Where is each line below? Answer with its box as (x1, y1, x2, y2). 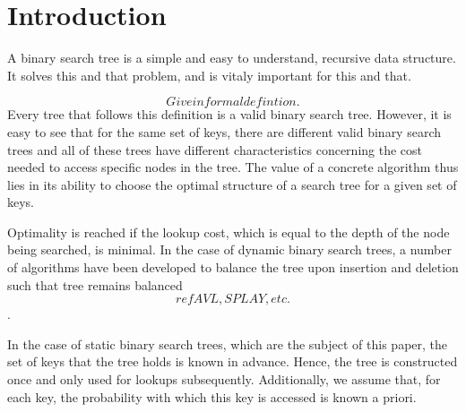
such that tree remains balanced (7, 275, 183, 294)
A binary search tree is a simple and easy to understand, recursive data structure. (7, 48, 456, 67)
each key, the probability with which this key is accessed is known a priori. (7, 387, 417, 406)
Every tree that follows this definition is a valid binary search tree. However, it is (7, 105, 452, 124)
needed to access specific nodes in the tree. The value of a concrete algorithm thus (7, 158, 459, 176)
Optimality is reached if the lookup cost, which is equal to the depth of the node (7, 222, 450, 241)
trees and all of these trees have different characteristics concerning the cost (7, 140, 423, 159)
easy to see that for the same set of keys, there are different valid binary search (7, 122, 442, 141)
